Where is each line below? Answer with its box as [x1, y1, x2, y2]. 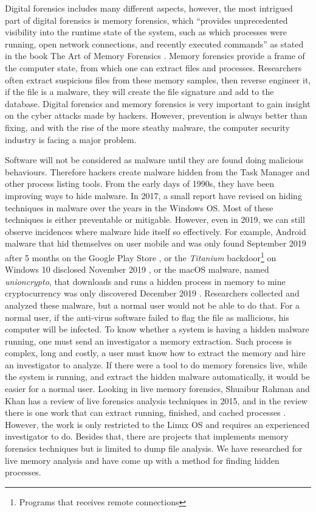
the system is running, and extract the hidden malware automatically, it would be [5, 370, 310, 383]
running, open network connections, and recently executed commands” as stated [5, 37, 304, 50]
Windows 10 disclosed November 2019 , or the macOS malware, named [5, 263, 269, 276]
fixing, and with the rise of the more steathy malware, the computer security [5, 121, 290, 133]
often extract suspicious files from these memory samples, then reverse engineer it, [5, 73, 311, 86]
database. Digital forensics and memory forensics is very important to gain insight [5, 97, 311, 110]
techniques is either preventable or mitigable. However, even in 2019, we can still [5, 213, 305, 226]
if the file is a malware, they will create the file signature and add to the [5, 85, 274, 98]
